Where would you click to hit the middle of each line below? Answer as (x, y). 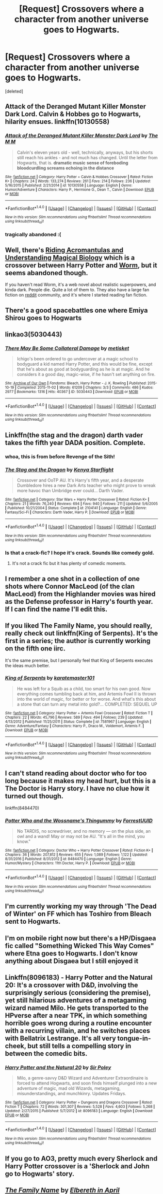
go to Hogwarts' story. (40, 1174)
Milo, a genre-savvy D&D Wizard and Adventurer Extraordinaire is (82, 1078)
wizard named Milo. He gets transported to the (77, 1008)
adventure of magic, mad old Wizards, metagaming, (69, 1088)
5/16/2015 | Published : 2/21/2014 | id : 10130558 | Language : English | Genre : (69, 185)
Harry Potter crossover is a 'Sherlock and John (77, 1166)
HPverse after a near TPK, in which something (76, 1016)
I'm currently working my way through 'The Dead (81, 906)
